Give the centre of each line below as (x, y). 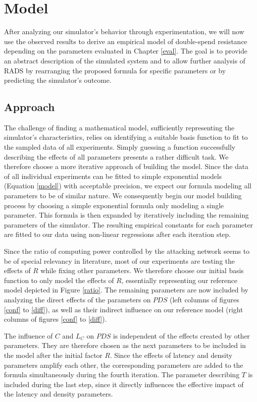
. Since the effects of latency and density (171, 355)
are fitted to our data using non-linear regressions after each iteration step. (117, 234)
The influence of (28, 335)
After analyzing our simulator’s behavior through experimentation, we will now (124, 31)
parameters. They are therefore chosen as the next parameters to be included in (125, 345)
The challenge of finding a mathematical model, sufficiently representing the (119, 127)
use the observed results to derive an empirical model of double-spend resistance (126, 41)
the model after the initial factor (53, 355)
